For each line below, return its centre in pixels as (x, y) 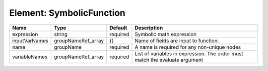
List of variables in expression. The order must (189, 53)
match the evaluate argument (169, 60)
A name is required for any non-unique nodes (188, 47)
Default (118, 28)
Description (149, 28)
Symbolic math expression (166, 34)
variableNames (30, 57)
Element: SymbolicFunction (67, 13)
